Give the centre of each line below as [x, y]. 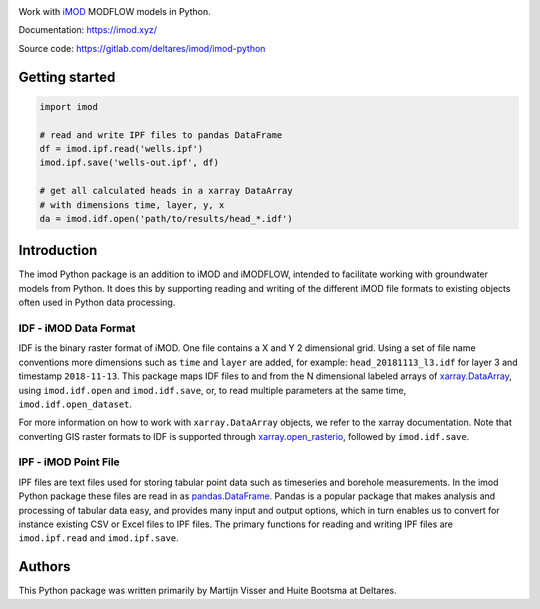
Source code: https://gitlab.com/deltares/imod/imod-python [142, 48]
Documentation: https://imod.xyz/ [88, 30]
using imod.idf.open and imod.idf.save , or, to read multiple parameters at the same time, [212, 390]
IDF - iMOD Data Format [77, 328]
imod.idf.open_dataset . [75, 404]
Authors [44, 566]
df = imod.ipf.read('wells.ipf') [121, 148]
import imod [69, 106]
